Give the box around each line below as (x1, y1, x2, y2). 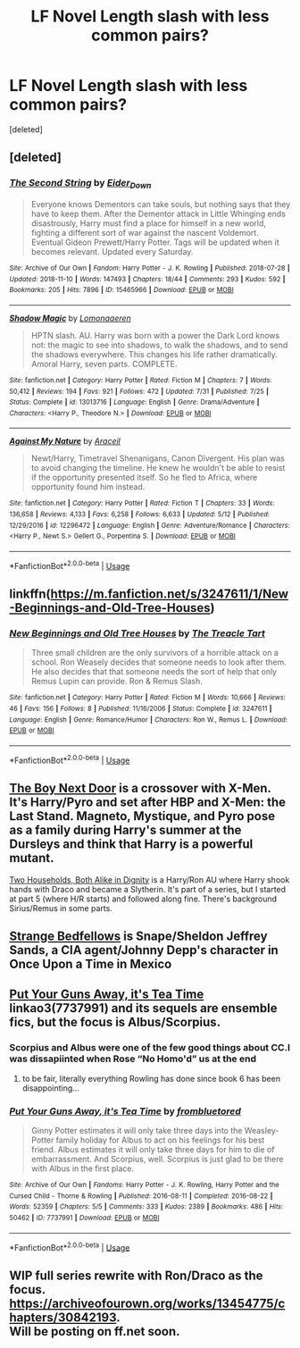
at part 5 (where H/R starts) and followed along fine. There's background (9, 893, 278, 904)
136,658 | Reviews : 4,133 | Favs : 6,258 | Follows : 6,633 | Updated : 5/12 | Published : (9, 510, 271, 519)
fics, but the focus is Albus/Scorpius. (9, 1015, 221, 1030)
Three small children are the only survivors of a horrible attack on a (30, 648, 279, 658)
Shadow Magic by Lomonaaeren (9, 313, 131, 323)
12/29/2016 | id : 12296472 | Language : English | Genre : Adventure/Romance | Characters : (9, 521, 290, 530)
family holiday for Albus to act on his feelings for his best (55, 1134, 265, 1145)
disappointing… (21, 1083, 80, 1093)
